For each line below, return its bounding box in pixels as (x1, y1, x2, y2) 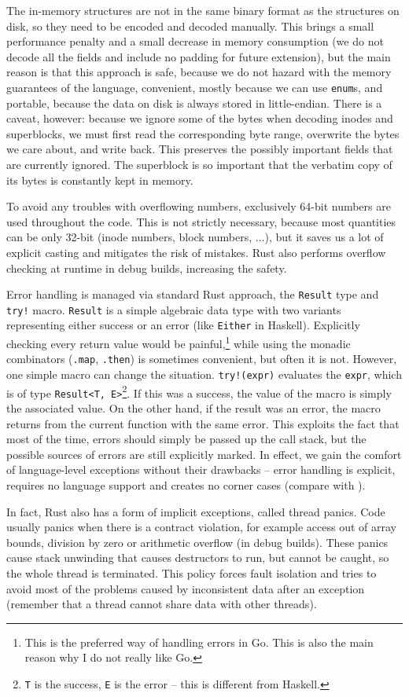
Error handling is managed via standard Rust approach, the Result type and (6, 286, 379, 303)
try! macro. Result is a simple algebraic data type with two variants (6, 301, 341, 317)
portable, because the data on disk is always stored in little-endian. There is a (6, 94, 382, 111)
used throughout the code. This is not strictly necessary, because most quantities (6, 213, 396, 229)
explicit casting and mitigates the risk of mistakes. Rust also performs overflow (6, 244, 386, 260)
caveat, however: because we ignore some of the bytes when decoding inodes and (6, 110, 393, 127)
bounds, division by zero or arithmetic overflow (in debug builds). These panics (6, 534, 389, 550)
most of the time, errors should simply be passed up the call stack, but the (6, 431, 367, 447)
